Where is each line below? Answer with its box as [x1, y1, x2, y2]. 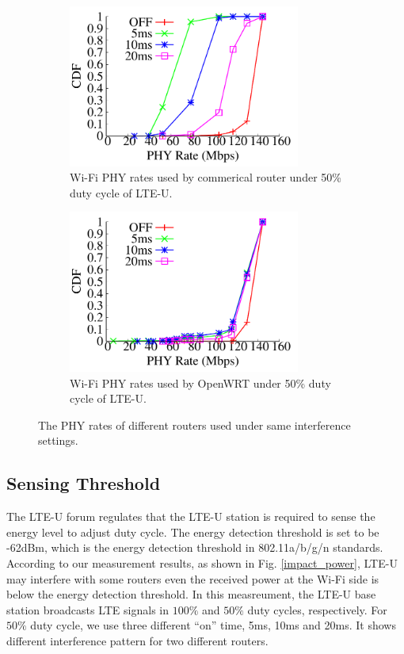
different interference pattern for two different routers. [6, 632, 269, 648]
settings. [38, 432, 78, 449]
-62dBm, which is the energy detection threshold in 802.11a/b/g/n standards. [6, 539, 383, 556]
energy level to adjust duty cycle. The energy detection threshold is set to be [6, 523, 379, 540]
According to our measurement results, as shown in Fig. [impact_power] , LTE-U [6, 554, 398, 571]
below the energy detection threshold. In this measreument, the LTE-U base [6, 586, 376, 602]
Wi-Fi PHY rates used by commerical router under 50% [70, 169, 341, 185]
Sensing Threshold [6, 471, 161, 495]
